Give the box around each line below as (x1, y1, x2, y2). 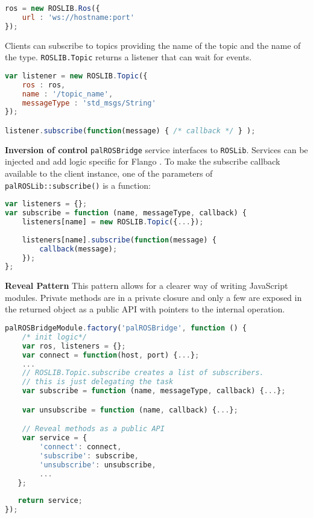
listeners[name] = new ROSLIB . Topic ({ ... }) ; (22, 218, 204, 227)
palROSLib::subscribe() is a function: (5, 178, 151, 191)
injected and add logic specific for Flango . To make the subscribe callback (5, 155, 280, 168)
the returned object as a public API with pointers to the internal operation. (5, 303, 285, 315)
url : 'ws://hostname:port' (22, 13, 134, 22)
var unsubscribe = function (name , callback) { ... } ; (22, 405, 238, 414)
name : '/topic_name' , (22, 89, 113, 98)
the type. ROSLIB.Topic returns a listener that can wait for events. (5, 51, 252, 63)
